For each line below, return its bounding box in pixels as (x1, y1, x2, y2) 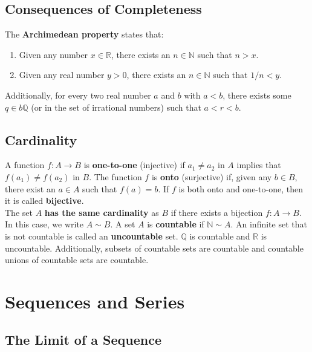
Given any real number (19, 68, 105, 81)
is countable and (189, 229, 250, 242)
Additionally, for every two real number (5, 88, 151, 101)
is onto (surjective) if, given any (151, 170, 272, 183)
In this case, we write (5, 218, 84, 230)
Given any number (19, 48, 88, 60)
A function (5, 158, 45, 171)
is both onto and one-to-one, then (178, 182, 303, 195)
